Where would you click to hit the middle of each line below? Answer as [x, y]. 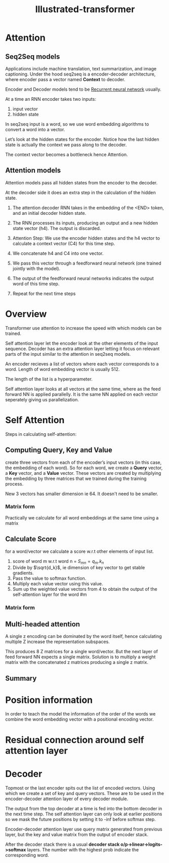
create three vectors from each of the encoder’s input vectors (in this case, [83, 462]
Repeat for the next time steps [44, 293]
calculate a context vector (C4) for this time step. [64, 243]
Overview [26, 314]
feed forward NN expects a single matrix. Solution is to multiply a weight [80, 657]
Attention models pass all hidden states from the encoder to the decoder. [81, 182]
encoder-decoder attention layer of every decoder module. [67, 799]
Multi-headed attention [43, 624]
